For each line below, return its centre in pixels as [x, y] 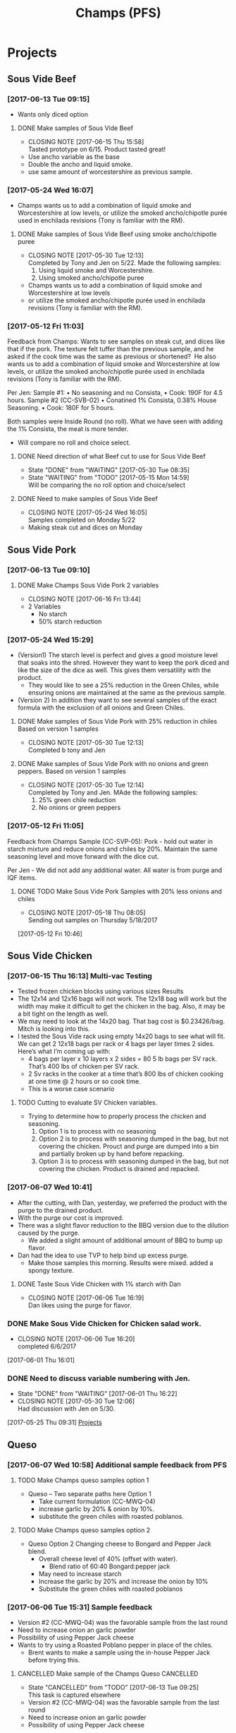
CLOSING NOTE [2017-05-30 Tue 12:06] [76, 1402]
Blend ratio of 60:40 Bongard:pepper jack [110, 1566]
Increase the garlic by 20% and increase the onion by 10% [123, 1582]
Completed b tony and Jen [67, 750]
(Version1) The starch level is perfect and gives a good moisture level [118, 655]
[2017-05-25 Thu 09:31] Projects [55, 1423]
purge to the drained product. [60, 1210]
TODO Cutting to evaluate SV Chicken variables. [87, 1103]
